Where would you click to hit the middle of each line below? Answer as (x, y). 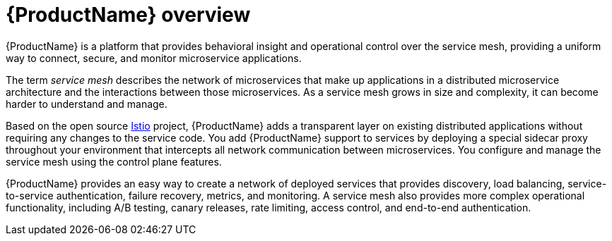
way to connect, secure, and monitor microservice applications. (154, 58)
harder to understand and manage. (87, 104)
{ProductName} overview (128, 15)
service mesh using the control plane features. (114, 161)
